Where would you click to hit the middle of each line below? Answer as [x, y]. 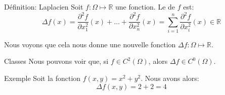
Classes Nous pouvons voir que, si [56, 61]
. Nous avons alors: [170, 78]
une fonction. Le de [145, 7]
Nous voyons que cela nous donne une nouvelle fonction [90, 44]
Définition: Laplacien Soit [44, 7]
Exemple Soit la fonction [42, 78]
